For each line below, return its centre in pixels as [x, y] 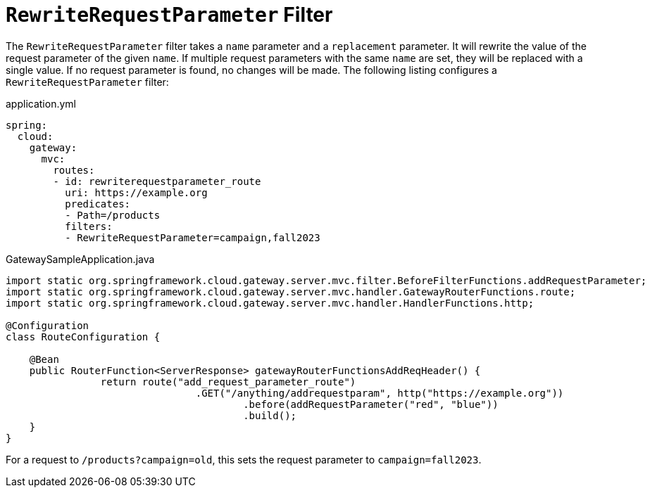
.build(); [270, 415]
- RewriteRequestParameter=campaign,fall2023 [193, 237]
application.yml [41, 103]
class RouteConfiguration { [83, 337]
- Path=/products [113, 215]
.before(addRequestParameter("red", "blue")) [371, 404]
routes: [74, 170]
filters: [89, 226]
